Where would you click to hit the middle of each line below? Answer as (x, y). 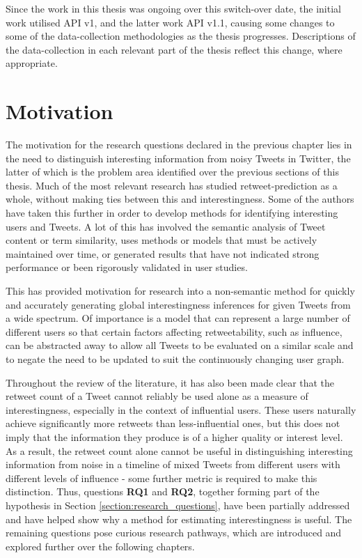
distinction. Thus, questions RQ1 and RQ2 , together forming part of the (163, 491)
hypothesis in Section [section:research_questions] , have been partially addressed (178, 505)
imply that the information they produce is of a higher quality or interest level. (174, 436)
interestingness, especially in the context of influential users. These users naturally (181, 409)
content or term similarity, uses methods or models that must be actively (162, 240)
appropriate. (32, 63)
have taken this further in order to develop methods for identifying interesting (172, 213)
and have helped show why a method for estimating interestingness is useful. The (179, 519)
